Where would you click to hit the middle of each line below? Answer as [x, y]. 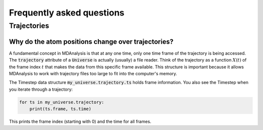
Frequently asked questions [67, 13]
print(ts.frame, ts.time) [60, 109]
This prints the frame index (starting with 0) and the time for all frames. [80, 122]
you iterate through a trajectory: [41, 89]
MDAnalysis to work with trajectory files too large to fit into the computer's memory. [93, 73]
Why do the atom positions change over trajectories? [91, 41]
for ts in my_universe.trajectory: [62, 102]
